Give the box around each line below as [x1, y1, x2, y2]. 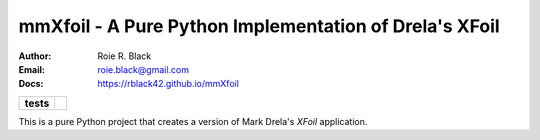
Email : [18, 63, 45, 75]
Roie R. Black [97, 50, 152, 62]
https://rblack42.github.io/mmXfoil [97, 78, 240, 90]
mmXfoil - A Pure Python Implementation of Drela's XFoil [18, 15, 500, 37]
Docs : [18, 78, 44, 90]
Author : [18, 50, 52, 62]
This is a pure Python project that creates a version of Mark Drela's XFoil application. [18, 115, 368, 127]
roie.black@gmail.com [97, 63, 190, 75]
